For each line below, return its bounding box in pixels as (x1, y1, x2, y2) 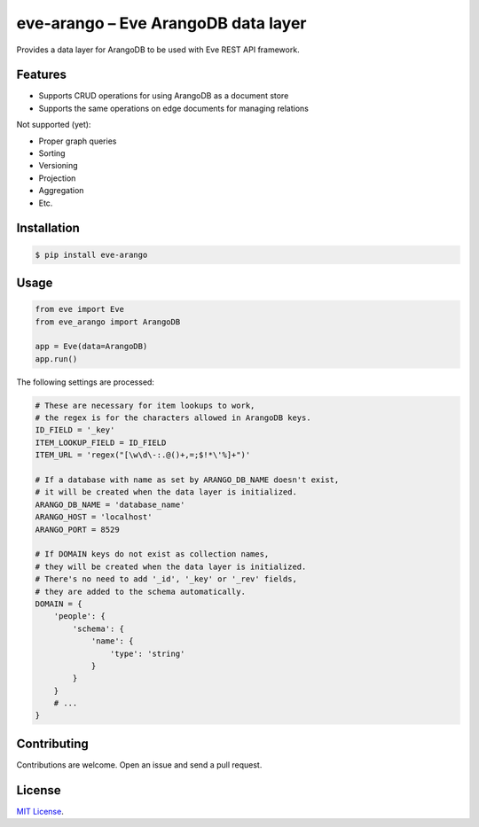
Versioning (38, 160, 79, 171)
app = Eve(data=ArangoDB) (35, 341, 148, 352)
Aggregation (38, 185, 84, 196)
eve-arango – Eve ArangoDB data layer (16, 13, 307, 33)
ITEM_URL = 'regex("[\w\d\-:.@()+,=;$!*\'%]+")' (35, 450, 251, 460)
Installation (16, 221, 80, 236)
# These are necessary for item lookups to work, (35, 400, 255, 410)
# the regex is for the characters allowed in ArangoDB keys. (35, 413, 311, 423)
